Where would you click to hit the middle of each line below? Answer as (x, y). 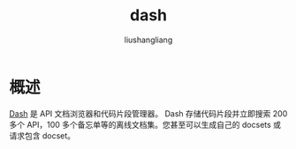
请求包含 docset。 (42, 135)
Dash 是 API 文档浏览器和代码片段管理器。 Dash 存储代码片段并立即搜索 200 (148, 113)
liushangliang (148, 40)
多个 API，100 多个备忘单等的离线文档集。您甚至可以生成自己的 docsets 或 (145, 124)
